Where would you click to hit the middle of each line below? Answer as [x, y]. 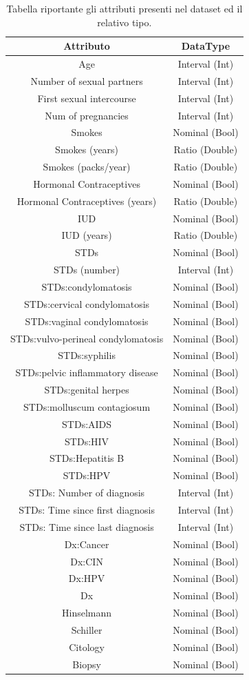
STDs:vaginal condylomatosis [87, 321]
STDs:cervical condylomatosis [87, 303]
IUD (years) [87, 235]
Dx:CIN [87, 561]
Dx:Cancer [87, 544]
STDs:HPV [87, 475]
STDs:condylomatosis [87, 286]
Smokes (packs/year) [87, 167]
